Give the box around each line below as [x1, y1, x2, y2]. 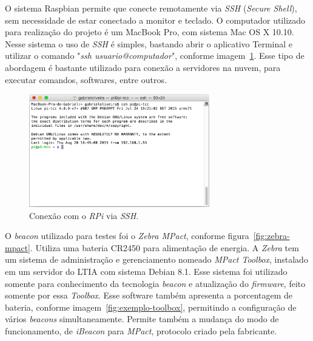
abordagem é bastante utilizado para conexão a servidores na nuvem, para [5, 61, 281, 73]
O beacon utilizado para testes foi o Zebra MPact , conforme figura [5, 229, 249, 242]
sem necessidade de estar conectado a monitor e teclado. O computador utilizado [5, 13, 306, 26]
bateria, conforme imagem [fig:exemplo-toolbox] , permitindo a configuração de [5, 300, 297, 313]
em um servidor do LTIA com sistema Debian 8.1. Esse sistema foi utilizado [5, 265, 288, 277]
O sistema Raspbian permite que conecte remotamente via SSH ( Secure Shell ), [5, 2, 297, 14]
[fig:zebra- [253, 229, 290, 242]
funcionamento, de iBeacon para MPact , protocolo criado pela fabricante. [5, 324, 277, 337]
